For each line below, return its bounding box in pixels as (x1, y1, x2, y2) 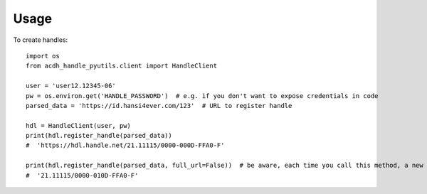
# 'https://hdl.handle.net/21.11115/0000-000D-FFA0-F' (26, 141, 225, 149)
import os (26, 52, 60, 60)
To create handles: (13, 36, 68, 44)
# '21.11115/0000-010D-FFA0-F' (26, 171, 139, 179)
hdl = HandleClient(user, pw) (26, 122, 132, 129)
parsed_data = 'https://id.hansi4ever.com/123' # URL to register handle (26, 102, 292, 109)
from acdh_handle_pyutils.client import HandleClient (26, 62, 217, 70)
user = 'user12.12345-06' (26, 82, 117, 90)
